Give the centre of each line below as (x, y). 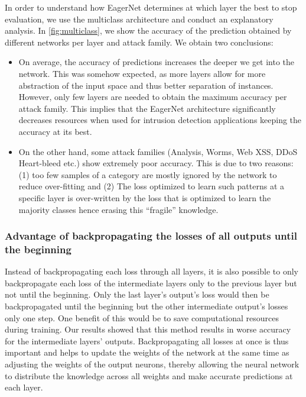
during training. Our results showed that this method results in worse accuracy (148, 329)
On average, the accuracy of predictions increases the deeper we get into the (157, 62)
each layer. (24, 387)
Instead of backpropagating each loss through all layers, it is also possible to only (152, 271)
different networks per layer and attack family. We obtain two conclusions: (139, 42)
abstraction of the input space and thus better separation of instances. (146, 85)
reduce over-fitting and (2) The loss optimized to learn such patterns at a (152, 186)
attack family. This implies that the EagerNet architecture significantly (147, 108)
